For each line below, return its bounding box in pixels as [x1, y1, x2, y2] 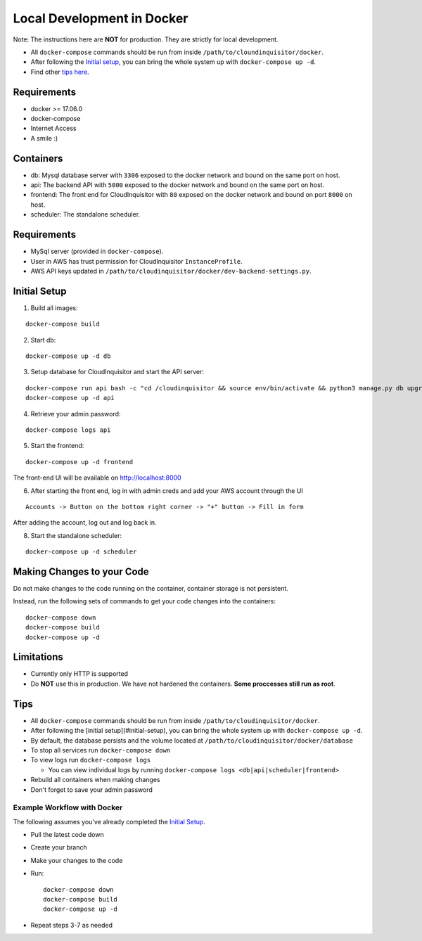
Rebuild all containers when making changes [30, 776, 160, 784]
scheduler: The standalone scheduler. [30, 210, 141, 219]
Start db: [30, 335, 56, 344]
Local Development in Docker [13, 11, 188, 26]
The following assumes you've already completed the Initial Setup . [13, 817, 205, 826]
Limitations [13, 651, 63, 663]
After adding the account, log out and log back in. [13, 518, 158, 527]
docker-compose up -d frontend [25, 458, 134, 466]
